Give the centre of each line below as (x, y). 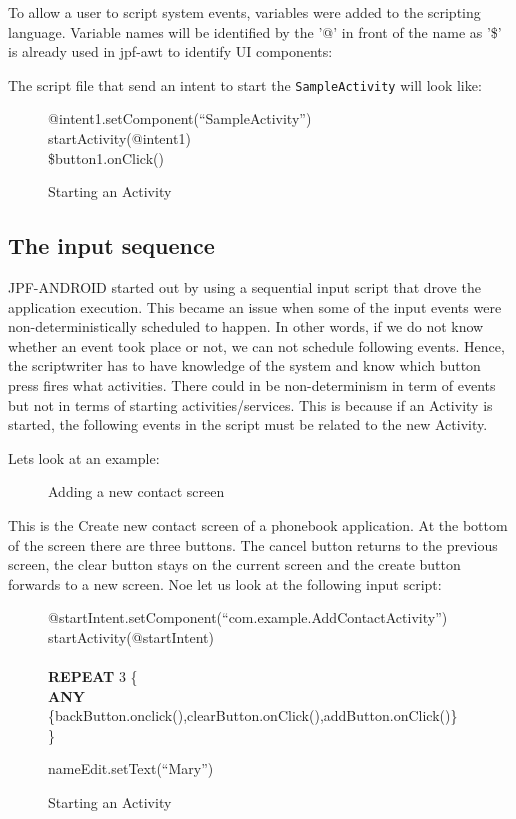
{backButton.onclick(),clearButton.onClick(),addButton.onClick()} (253, 715)
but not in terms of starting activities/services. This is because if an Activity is (250, 404)
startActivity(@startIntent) (131, 636)
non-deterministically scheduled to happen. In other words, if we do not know (246, 326)
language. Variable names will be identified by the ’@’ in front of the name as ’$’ (255, 31)
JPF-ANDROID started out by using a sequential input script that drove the (244, 287)
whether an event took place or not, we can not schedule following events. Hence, (256, 345)
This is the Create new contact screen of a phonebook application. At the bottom (258, 524)
